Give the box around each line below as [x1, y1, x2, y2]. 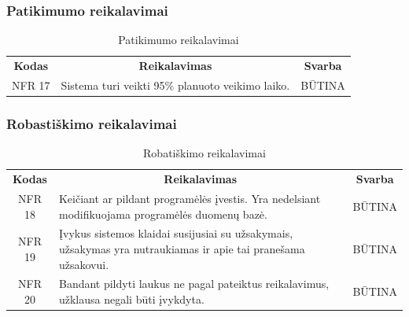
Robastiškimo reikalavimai [6, 113, 177, 133]
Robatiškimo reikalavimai [143, 145, 266, 161]
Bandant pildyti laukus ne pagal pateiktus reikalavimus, [58, 275, 330, 292]
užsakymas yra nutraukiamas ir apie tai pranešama [58, 240, 305, 256]
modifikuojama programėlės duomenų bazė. [58, 205, 267, 222]
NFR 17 [12, 76, 50, 93]
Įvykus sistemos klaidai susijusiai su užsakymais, [58, 225, 293, 241]
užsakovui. [58, 256, 109, 272]
